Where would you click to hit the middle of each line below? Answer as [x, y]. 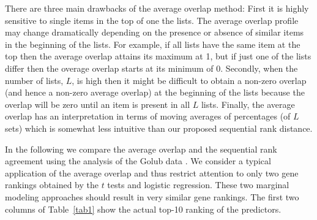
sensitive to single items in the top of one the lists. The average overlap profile [152, 20]
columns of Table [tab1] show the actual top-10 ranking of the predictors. [143, 209]
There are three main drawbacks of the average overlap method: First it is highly [157, 8]
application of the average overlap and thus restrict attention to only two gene [152, 173]
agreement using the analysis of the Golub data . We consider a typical [138, 161]
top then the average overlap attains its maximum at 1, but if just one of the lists [158, 56]
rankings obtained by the [52, 185]
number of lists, [34, 80]
